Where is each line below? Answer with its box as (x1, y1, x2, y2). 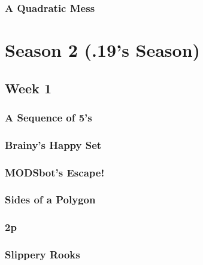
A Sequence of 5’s (5, 109, 92, 124)
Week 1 (5, 78, 51, 97)
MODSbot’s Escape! (5, 165, 105, 179)
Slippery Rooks (5, 247, 80, 262)
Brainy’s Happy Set (5, 137, 102, 152)
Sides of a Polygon (5, 192, 96, 207)
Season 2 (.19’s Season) (5, 38, 201, 62)
